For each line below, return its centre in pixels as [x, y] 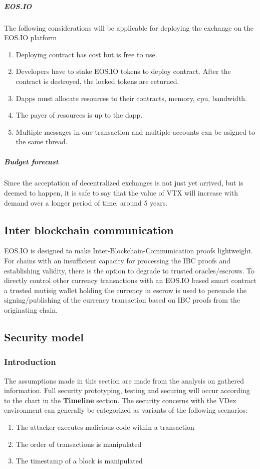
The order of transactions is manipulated [79, 444]
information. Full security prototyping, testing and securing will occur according [127, 390]
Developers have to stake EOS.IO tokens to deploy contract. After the [123, 71]
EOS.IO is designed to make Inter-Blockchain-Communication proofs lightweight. [128, 251]
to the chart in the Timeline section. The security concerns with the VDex [120, 400]
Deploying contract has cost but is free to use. [86, 54]
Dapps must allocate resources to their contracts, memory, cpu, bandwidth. [132, 98]
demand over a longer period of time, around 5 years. [86, 202]
